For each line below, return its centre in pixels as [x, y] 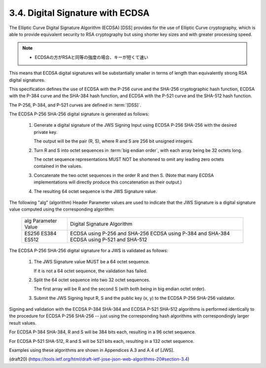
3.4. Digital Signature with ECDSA [79, 13]
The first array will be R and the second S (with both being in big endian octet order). [120, 289]
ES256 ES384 [40, 233]
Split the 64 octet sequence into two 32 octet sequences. [92, 280]
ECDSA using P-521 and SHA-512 [109, 239]
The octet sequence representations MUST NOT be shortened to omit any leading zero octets [129, 159]
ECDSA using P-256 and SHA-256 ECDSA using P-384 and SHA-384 [150, 233]
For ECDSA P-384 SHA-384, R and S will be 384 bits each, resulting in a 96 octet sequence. [102, 332]
